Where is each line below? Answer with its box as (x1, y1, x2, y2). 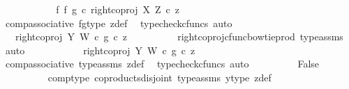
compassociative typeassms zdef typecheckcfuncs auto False (5, 56, 320, 71)
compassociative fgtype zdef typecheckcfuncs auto (5, 15, 232, 30)
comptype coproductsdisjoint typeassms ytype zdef (47, 70, 272, 84)
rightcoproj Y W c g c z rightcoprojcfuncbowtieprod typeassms (15, 29, 343, 44)
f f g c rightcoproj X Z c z (56, 2, 179, 16)
